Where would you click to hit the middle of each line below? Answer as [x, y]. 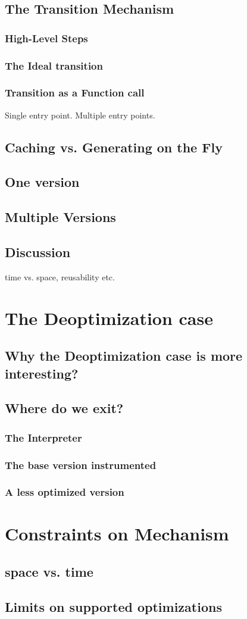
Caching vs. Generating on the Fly [114, 147]
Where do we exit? [64, 408]
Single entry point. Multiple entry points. [80, 115]
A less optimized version [65, 492]
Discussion [38, 252]
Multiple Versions [60, 217]
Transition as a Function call [75, 93]
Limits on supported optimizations [113, 606]
